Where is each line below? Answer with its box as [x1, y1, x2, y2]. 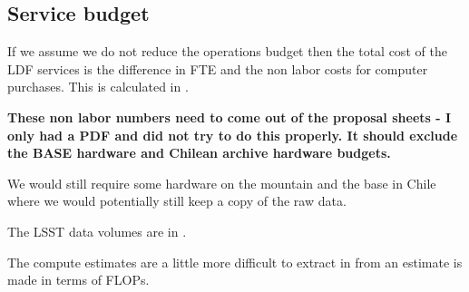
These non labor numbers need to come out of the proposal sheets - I [7, 107, 452, 126]
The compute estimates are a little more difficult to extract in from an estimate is [7, 252, 463, 271]
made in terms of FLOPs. [7, 270, 150, 289]
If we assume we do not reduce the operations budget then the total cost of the [7, 42, 447, 61]
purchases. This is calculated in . [7, 77, 189, 96]
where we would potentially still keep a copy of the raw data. [7, 191, 347, 210]
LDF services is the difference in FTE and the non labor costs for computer [7, 59, 428, 78]
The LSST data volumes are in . [7, 221, 187, 240]
